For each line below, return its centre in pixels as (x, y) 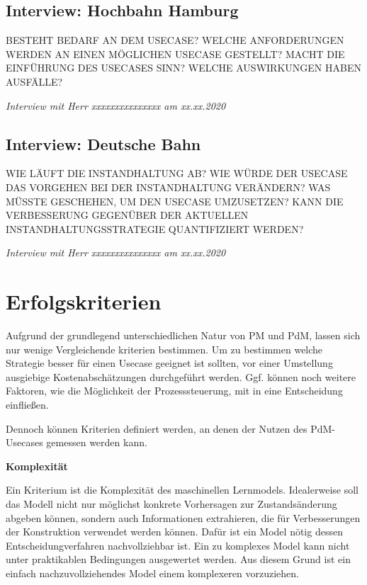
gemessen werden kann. (97, 442)
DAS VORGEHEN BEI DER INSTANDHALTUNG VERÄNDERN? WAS (168, 187)
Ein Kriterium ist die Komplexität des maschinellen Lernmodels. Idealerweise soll (182, 490)
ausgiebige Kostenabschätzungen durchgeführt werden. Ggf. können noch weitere (181, 376)
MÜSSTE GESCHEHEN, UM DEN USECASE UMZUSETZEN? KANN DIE (175, 201)
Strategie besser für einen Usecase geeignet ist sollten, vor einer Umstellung (169, 363)
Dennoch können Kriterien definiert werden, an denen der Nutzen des (157, 428)
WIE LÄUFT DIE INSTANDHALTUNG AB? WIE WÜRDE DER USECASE (177, 173)
